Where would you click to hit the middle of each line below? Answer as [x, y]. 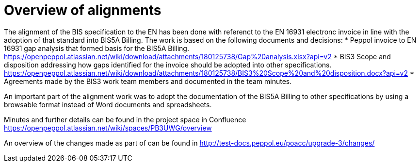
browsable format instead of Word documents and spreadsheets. [108, 104]
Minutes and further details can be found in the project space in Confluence [125, 119]
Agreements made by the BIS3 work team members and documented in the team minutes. [148, 81]
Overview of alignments [83, 10]
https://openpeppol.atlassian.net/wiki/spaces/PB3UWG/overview [108, 128]
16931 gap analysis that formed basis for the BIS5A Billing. [97, 48]
